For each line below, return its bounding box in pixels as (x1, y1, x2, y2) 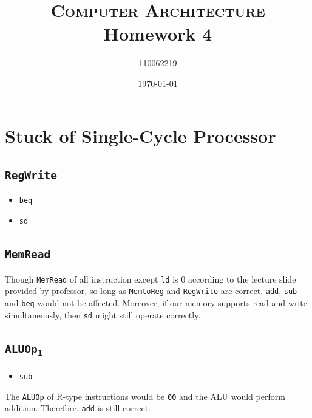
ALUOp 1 (5, 342, 43, 358)
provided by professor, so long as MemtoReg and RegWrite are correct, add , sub (5, 284, 297, 297)
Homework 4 (103, 21, 212, 46)
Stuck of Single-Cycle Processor (5, 123, 276, 148)
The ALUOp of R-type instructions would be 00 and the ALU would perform (5, 389, 285, 402)
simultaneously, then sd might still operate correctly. (5, 308, 201, 321)
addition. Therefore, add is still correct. (5, 402, 151, 414)
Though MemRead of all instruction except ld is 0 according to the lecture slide (5, 272, 296, 285)
